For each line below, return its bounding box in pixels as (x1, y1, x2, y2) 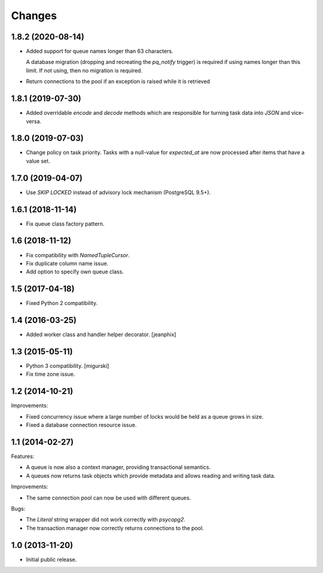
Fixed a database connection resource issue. (26, 422, 137, 429)
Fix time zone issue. (26, 371, 75, 378)
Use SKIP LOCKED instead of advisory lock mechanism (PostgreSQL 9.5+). (26, 188, 211, 196)
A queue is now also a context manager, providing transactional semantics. (26, 464, 211, 471)
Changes (11, 9, 57, 22)
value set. (26, 157, 50, 164)
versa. (26, 117, 42, 125)
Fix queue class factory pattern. (26, 220, 105, 227)
